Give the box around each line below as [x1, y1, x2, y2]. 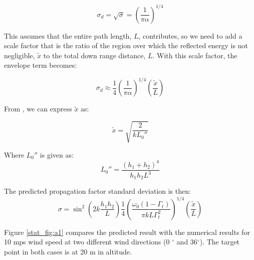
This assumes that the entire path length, [4, 30, 132, 41]
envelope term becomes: [4, 60, 77, 70]
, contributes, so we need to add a [138, 30, 242, 41]
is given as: [40, 149, 74, 160]
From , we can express [4, 103, 72, 114]
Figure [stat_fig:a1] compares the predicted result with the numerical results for [4, 226, 250, 237]
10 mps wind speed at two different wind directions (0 [4, 236, 170, 247]
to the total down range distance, [43, 50, 146, 60]
